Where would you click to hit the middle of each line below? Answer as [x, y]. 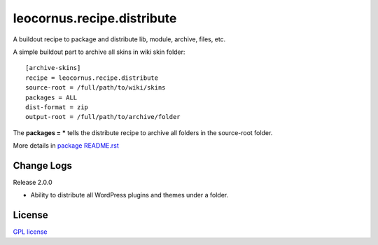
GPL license [30, 232]
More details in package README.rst [66, 146]
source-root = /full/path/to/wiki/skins [96, 88]
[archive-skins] [53, 68]
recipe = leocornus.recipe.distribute [92, 78]
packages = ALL [51, 97]
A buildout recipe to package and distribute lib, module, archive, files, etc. [119, 39]
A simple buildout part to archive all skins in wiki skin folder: [99, 52]
